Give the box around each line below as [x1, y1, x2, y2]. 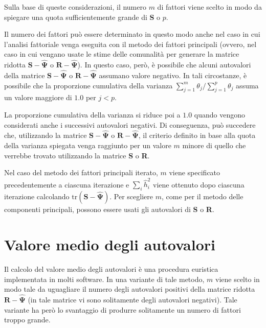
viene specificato [169, 167, 220, 178]
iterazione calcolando [4, 191, 70, 202]
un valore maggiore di [4, 92, 72, 103]
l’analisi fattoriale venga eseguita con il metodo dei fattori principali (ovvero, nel [4, 38, 257, 49]
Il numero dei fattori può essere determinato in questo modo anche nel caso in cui [4, 29, 260, 39]
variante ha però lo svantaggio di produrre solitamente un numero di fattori [4, 304, 241, 315]
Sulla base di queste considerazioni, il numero [4, 2, 146, 12]
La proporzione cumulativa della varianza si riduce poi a [4, 109, 181, 120]
